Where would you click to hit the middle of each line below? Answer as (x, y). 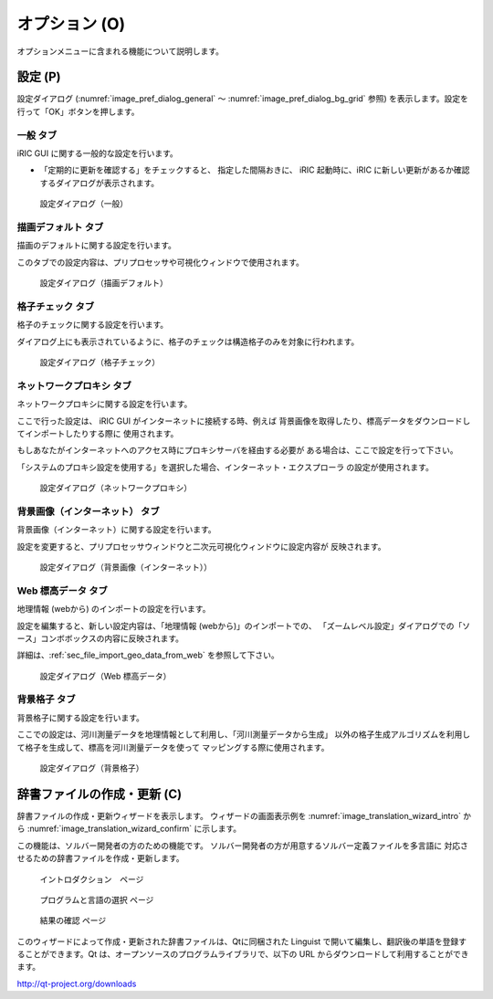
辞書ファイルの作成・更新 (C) (100, 794)
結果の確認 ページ (73, 920)
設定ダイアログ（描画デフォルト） (104, 283)
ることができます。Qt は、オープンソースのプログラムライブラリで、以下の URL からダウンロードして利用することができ (243, 954)
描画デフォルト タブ (60, 226)
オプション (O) (71, 24)
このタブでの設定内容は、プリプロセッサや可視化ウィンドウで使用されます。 (161, 262)
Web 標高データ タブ (63, 591)
